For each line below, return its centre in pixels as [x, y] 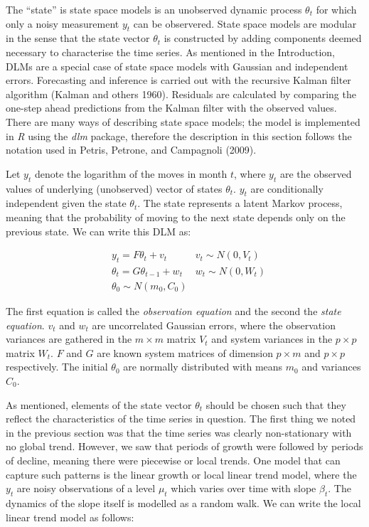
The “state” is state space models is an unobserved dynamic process [154, 9]
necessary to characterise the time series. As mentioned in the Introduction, [170, 52]
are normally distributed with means [203, 367]
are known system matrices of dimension [185, 352]
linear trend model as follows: [70, 517]
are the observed [316, 173]
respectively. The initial [57, 367]
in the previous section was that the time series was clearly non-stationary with [179, 432]
